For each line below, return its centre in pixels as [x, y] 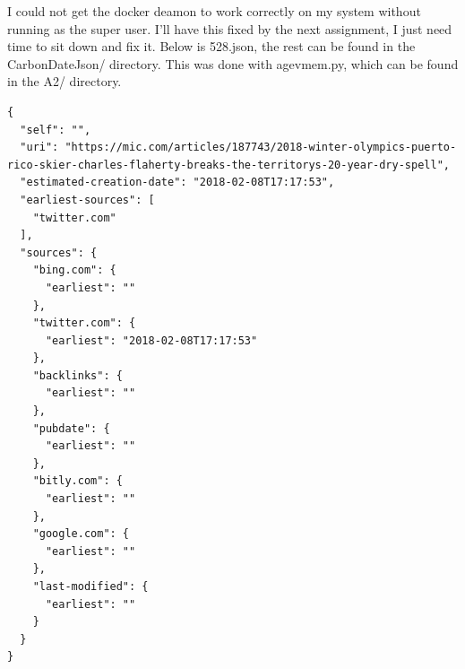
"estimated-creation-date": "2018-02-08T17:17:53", [177, 182]
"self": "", [56, 130]
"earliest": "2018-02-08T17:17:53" [151, 340]
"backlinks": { [77, 375]
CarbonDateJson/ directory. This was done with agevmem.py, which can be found [233, 63]
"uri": [39, 148]
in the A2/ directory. [65, 81]
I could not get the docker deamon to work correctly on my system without [214, 11]
